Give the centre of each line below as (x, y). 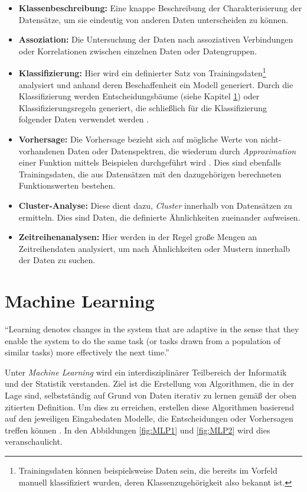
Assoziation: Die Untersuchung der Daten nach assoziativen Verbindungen (156, 39)
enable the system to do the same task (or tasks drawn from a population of (143, 340)
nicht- (271, 139)
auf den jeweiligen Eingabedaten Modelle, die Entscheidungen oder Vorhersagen (149, 418)
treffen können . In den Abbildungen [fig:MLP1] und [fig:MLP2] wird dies (138, 430)
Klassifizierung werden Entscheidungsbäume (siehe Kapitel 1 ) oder (139, 96)
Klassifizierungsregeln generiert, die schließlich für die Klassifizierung (143, 107)
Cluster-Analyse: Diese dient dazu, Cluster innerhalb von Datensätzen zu (155, 205)
